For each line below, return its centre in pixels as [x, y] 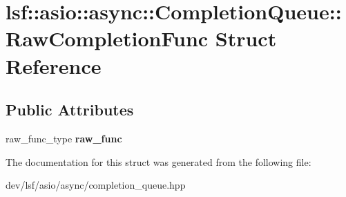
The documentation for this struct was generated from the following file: [158, 161]
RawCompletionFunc [107, 38]
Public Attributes [70, 110]
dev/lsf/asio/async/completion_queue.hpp [96, 185]
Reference [54, 65]
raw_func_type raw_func [64, 138]
